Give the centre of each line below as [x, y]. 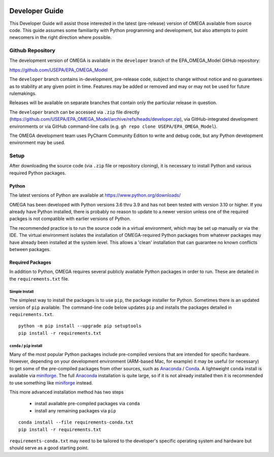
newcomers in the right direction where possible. [60, 38]
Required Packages [30, 262]
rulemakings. [23, 93]
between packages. [30, 249]
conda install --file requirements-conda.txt [76, 423]
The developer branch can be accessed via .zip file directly [74, 112]
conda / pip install [26, 346]
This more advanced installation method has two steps [66, 392]
